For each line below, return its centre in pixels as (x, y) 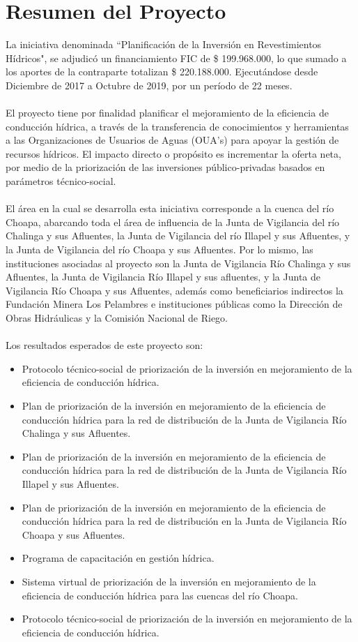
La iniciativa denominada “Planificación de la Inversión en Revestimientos (164, 44)
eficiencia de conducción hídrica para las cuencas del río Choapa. (160, 595)
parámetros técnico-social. (61, 181)
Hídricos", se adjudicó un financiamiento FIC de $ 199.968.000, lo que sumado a (176, 58)
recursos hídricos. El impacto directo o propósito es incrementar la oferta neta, (173, 153)
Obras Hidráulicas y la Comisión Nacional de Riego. (117, 318)
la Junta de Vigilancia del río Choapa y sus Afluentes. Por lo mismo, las (159, 249)
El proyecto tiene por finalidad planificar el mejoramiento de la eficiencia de (167, 113)
